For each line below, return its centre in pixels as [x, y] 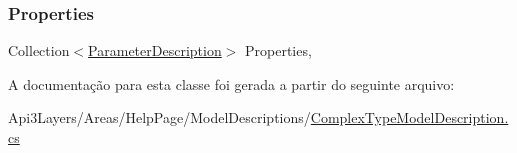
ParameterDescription [155, 50]
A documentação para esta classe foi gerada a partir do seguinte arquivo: [231, 83]
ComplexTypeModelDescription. [409, 117]
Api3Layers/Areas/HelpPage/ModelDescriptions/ [159, 117]
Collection [39, 50]
